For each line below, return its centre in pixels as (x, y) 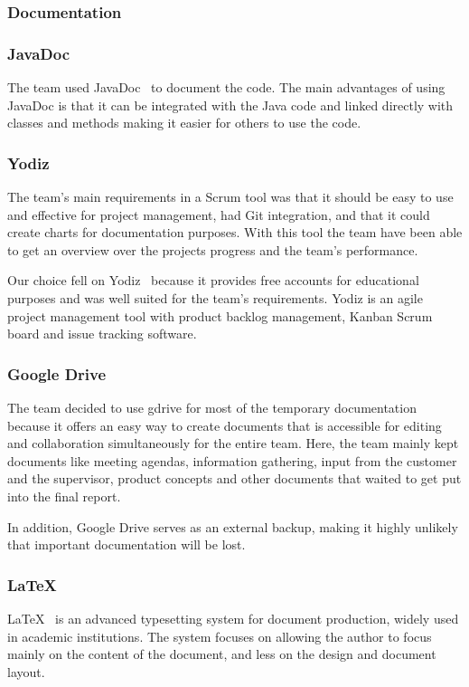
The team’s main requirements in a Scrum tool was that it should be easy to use (230, 197)
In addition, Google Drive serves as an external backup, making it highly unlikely (233, 526)
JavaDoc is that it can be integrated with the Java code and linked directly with (230, 105)
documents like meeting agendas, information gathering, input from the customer (232, 460)
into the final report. (64, 496)
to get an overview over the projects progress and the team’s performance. (213, 249)
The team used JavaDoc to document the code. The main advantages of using (226, 87)
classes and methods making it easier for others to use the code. (184, 123)
